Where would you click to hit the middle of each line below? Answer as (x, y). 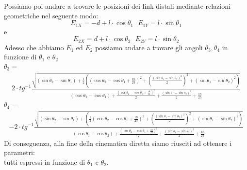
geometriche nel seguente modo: (51, 15)
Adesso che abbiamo (34, 47)
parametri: (19, 152)
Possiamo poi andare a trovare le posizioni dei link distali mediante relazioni (117, 6)
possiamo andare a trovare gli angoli (149, 47)
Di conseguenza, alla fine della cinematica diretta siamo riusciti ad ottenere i (118, 143)
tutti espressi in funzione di (45, 162)
